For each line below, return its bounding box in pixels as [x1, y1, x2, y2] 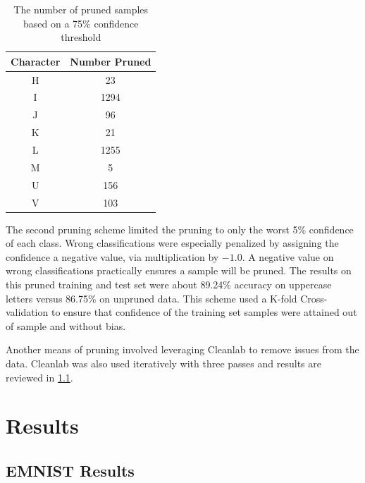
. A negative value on [242, 249, 334, 264]
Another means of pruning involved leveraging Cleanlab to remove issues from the [6, 342, 359, 357]
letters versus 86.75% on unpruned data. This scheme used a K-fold [6, 291, 297, 305]
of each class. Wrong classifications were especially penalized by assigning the [6, 236, 339, 250]
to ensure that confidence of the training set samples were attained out [51, 305, 357, 319]
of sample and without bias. [6, 318, 126, 333]
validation [6, 305, 49, 319]
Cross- [300, 291, 328, 305]
